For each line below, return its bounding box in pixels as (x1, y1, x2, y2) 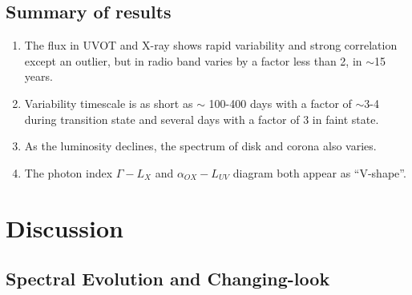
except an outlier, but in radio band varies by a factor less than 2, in (24, 52, 362, 69)
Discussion (6, 211, 123, 244)
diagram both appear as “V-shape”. (232, 164, 406, 181)
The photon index (24, 164, 113, 181)
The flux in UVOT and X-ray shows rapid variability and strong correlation (24, 37, 398, 54)
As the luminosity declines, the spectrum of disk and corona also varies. (24, 138, 377, 154)
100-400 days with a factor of (208, 94, 352, 111)
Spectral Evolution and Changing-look (6, 266, 330, 291)
